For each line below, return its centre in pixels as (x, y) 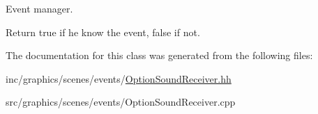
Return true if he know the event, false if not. (103, 32)
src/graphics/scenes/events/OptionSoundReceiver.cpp (121, 102)
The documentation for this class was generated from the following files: (159, 55)
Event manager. (39, 8)
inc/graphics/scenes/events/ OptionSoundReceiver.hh (119, 78)
